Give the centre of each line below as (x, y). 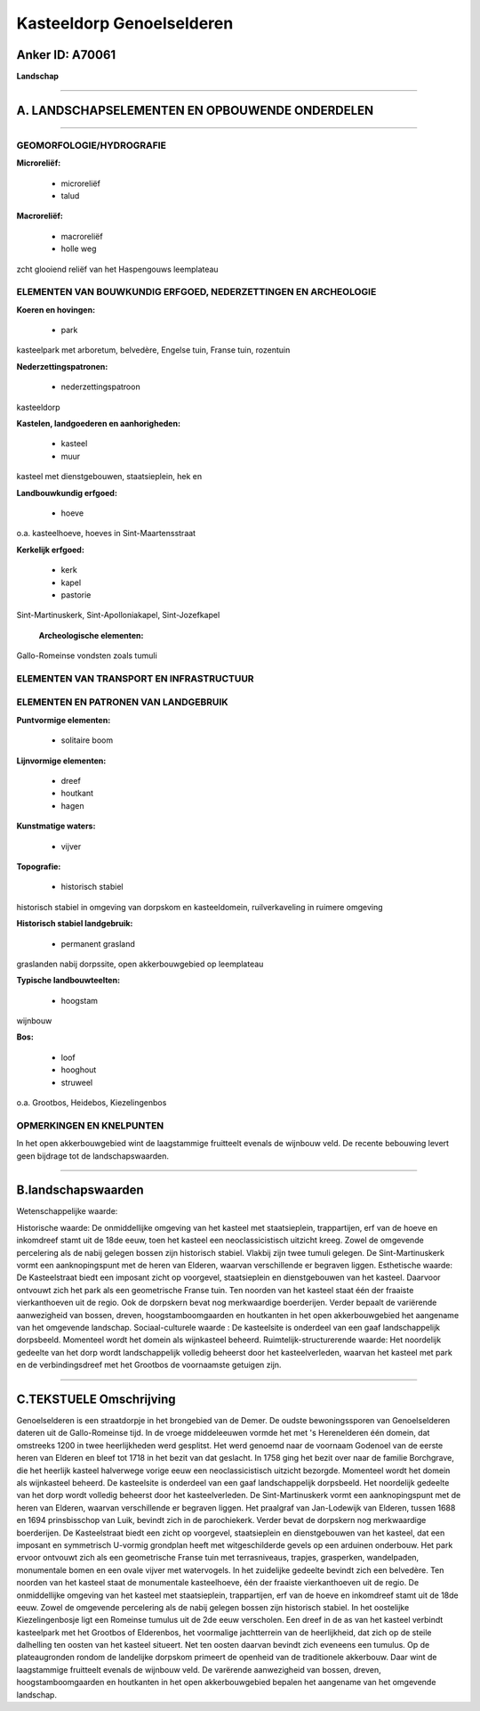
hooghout (79, 1070)
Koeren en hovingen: (56, 310)
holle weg (79, 249)
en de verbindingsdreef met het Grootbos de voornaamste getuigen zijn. (149, 1365)
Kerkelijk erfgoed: (50, 550)
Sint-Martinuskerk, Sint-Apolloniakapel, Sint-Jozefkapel (118, 615)
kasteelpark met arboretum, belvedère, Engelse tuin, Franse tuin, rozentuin (153, 350)
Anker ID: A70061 (66, 55)
